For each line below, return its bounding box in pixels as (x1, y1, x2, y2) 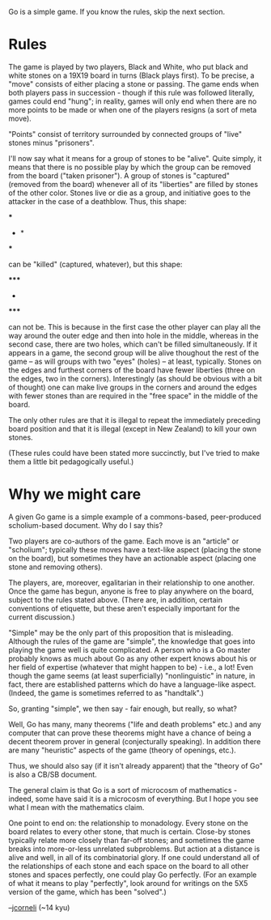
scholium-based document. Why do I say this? (8, 520, 163, 530)
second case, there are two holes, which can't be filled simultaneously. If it (8, 339, 257, 349)
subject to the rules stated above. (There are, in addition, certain (8, 594, 222, 604)
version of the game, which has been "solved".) (8, 887, 167, 897)
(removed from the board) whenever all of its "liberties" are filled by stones (8, 179, 259, 189)
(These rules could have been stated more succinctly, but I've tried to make (8, 448, 260, 458)
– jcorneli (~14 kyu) (8, 902, 70, 912)
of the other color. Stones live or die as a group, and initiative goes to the (8, 188, 251, 198)
